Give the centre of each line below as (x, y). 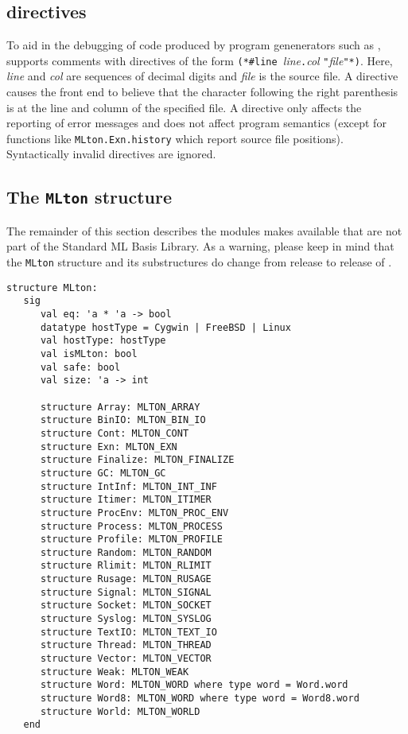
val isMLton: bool (89, 353)
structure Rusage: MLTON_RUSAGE (126, 579)
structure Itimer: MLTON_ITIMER (126, 500)
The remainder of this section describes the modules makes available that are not (204, 230)
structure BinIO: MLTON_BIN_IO (123, 420)
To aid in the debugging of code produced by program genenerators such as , (194, 45)
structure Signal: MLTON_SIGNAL (126, 592)
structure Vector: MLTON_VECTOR (126, 659)
